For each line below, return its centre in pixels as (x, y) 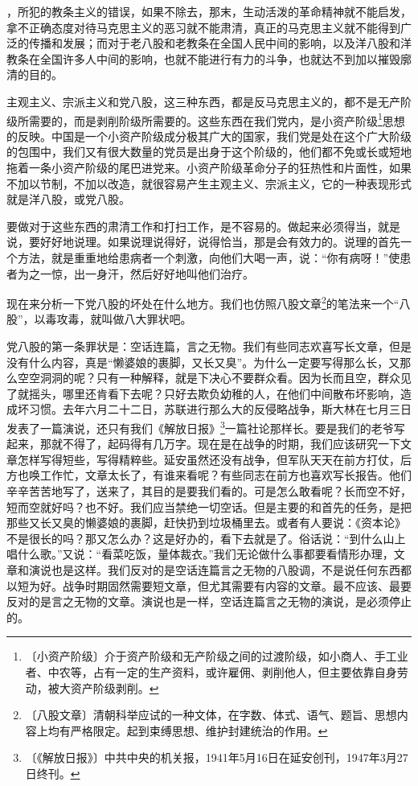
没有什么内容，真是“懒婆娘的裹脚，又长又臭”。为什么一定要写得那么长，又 (203, 362)
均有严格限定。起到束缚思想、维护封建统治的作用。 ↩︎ (188, 730)
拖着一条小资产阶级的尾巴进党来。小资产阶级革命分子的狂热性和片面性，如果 (209, 167)
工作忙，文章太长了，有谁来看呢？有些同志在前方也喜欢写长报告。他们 (225, 475)
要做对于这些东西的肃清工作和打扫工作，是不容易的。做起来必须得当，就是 (203, 226)
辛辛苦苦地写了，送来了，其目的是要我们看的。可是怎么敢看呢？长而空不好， (209, 491)
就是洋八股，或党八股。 (68, 199)
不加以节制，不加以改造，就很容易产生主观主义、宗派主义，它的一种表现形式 (209, 183)
